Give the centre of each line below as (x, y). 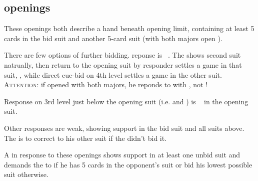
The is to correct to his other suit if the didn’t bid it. (85, 138)
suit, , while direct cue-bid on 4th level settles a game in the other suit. (113, 74)
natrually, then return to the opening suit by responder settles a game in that (123, 64)
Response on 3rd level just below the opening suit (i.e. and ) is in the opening (126, 101)
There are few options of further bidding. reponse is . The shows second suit (122, 55)
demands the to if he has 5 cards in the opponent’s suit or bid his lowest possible (128, 164)
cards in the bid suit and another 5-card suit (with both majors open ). (113, 38)
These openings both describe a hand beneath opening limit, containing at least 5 (129, 28)
